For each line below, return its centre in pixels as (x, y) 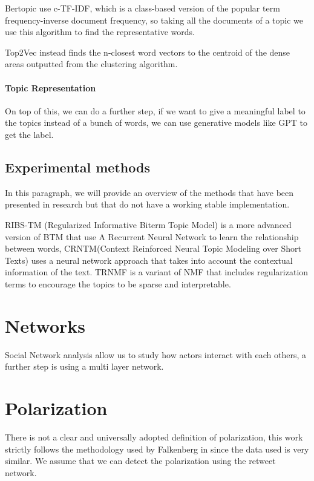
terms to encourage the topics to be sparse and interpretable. (118, 283)
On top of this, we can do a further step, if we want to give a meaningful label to (155, 110)
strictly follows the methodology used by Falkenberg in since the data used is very (157, 449)
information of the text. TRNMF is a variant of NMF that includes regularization (157, 272)
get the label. (29, 134)
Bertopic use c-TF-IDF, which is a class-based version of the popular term (142, 8)
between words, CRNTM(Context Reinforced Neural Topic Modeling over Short (153, 248)
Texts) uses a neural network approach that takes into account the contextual (149, 260)
